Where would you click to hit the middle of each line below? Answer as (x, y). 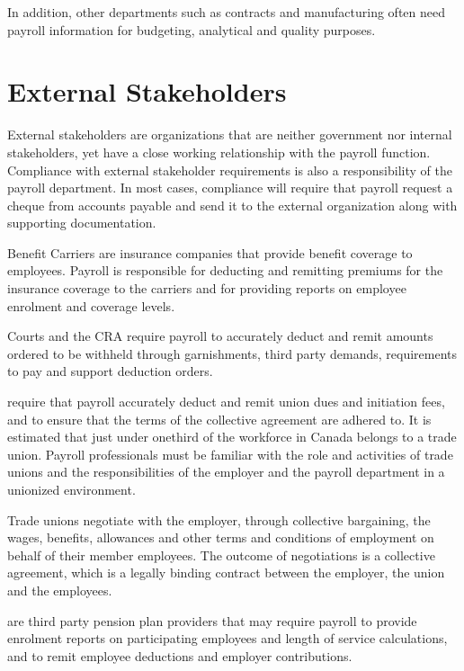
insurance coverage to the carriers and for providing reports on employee (207, 288)
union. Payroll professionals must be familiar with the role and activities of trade (230, 454)
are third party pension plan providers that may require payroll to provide (212, 620)
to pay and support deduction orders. (110, 371)
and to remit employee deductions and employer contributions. (180, 655)
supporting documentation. (82, 223)
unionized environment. (71, 489)
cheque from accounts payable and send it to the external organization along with (232, 205)
